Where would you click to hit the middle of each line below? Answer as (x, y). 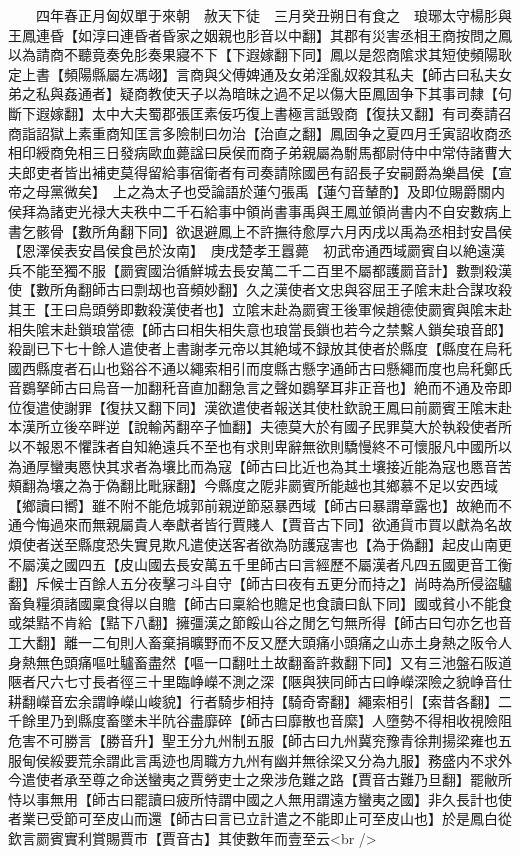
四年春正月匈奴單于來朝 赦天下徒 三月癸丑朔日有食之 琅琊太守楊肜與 (273, 15)
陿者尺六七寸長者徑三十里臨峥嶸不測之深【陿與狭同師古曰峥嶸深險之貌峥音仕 (260, 681)
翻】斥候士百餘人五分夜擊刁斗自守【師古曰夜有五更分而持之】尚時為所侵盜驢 (260, 583)
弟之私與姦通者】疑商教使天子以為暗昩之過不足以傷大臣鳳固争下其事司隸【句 (260, 93)
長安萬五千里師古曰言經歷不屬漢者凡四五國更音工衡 (343, 563)
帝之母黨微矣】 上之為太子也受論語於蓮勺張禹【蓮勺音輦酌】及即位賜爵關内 (256, 191)
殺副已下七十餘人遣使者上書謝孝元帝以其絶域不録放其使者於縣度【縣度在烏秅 (260, 348)
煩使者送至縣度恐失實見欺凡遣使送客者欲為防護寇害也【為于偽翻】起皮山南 (253, 544)
